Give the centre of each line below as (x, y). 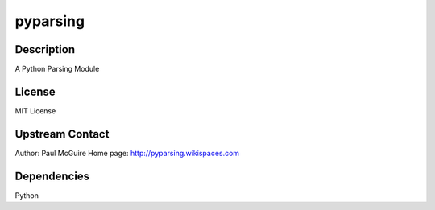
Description (45, 49)
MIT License (35, 111)
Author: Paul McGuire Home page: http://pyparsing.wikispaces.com (127, 153)
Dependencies (52, 176)
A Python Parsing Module (57, 69)
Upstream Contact (62, 134)
